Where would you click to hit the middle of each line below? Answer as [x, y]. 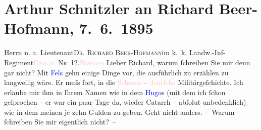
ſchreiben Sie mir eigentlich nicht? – [60, 122]
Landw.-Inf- [207, 52]
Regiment [19, 62]
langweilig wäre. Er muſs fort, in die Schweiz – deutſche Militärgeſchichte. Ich [124, 82]
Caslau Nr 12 [56, 62]
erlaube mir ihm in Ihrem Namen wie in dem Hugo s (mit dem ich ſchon [115, 92]
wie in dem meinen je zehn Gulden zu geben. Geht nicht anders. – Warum [119, 112]
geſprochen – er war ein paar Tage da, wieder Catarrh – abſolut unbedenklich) [125, 102]
